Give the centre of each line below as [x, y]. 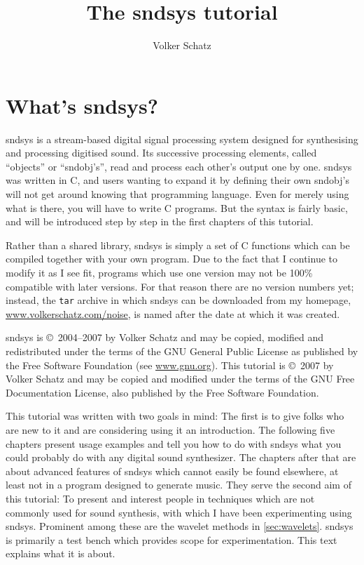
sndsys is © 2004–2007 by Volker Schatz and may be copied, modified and [165, 337]
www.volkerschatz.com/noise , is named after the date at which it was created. [173, 313]
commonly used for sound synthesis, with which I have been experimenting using [179, 512]
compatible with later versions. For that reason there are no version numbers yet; [180, 286]
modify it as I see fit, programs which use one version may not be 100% [159, 272]
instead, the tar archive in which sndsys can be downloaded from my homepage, [178, 300]
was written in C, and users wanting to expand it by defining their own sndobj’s [177, 180]
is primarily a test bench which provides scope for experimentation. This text [171, 539]
